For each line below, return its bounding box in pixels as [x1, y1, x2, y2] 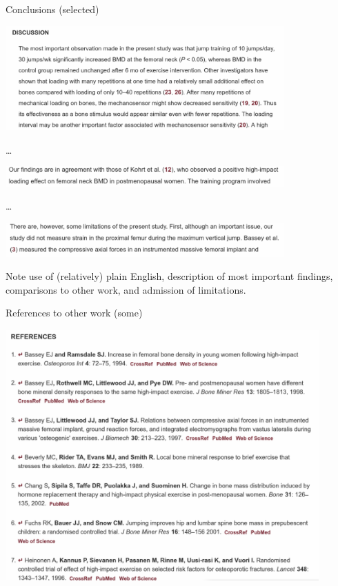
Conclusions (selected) [6, 2, 99, 16]
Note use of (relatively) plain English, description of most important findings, [6, 269, 333, 283]
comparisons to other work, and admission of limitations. [6, 282, 246, 296]
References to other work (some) [6, 305, 143, 320]
